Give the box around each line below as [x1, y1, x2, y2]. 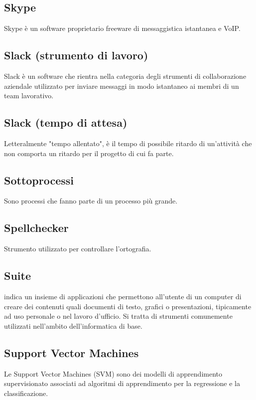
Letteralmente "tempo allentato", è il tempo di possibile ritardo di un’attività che [4, 138, 252, 148]
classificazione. [4, 388, 48, 398]
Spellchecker [4, 220, 69, 235]
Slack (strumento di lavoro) [4, 47, 148, 63]
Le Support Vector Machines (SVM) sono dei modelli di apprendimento [4, 368, 223, 379]
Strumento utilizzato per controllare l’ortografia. [4, 243, 151, 254]
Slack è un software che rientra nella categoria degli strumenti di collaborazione [4, 71, 247, 81]
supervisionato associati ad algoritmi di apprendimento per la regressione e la [4, 378, 240, 389]
